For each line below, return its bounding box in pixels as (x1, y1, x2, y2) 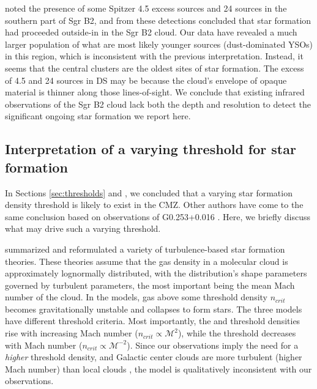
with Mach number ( (5, 338, 83, 351)
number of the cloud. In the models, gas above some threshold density (5, 291, 268, 303)
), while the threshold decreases (177, 327, 296, 339)
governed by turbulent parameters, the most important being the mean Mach (5, 278, 295, 291)
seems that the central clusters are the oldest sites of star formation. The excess (5, 61, 304, 74)
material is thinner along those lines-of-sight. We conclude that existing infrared (5, 86, 305, 98)
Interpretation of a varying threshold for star (5, 139, 296, 158)
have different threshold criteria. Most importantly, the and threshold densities (5, 314, 300, 327)
